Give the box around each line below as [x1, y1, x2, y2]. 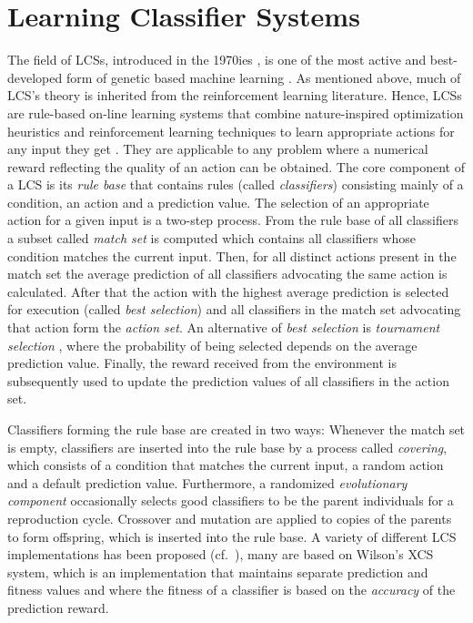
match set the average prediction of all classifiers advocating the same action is [7, 264, 448, 283]
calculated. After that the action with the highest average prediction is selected [7, 281, 449, 301]
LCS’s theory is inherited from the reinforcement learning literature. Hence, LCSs [7, 86, 462, 105]
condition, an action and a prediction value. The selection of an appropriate [7, 192, 429, 211]
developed [7, 67, 63, 87]
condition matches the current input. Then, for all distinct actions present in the [7, 246, 457, 265]
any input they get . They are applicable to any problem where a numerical [7, 139, 428, 158]
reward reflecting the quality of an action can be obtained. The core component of [7, 157, 465, 176]
